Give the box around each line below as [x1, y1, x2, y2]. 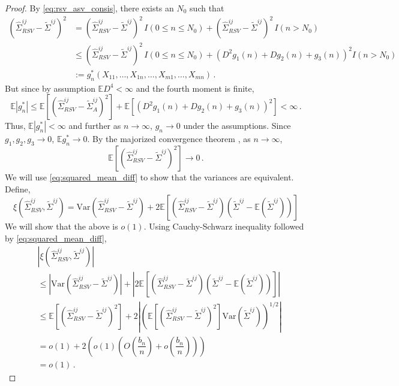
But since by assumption [5, 82, 95, 94]
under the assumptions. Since [183, 119, 291, 132]
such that [190, 2, 224, 14]
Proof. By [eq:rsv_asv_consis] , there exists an [5, 2, 174, 14]
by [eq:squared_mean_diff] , [5, 231, 107, 244]
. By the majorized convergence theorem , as [87, 132, 251, 145]
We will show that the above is [5, 220, 118, 233]
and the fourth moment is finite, [136, 82, 254, 94]
